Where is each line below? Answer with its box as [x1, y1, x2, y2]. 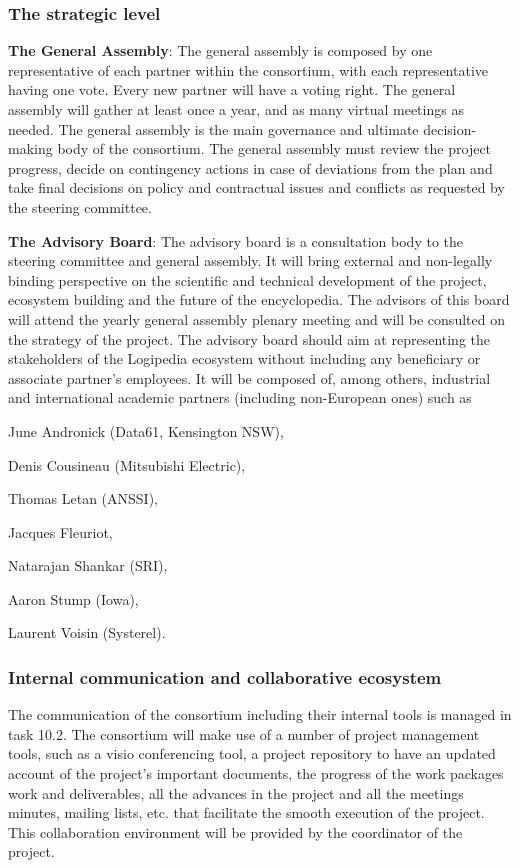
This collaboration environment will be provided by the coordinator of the [8, 821, 463, 842]
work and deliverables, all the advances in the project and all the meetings [8, 782, 464, 803]
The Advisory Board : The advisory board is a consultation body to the [8, 230, 464, 251]
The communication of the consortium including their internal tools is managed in [8, 704, 512, 725]
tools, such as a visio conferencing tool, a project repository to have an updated [8, 743, 496, 764]
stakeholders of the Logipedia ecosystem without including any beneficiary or [8, 348, 481, 369]
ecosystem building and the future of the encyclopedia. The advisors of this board [8, 289, 510, 310]
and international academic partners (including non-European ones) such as [8, 387, 472, 408]
